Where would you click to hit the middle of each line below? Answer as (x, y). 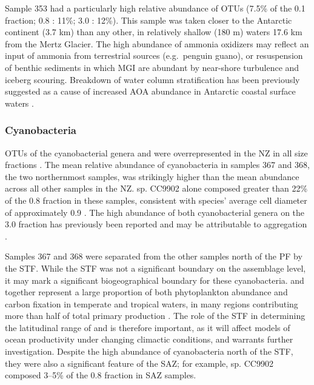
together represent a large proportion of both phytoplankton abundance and (146, 292)
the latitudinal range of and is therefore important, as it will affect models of (148, 327)
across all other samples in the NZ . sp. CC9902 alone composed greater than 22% (156, 188)
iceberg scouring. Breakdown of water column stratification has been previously (152, 79)
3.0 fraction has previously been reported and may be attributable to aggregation (156, 224)
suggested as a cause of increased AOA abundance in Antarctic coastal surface (150, 91)
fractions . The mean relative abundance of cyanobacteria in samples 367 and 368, (157, 165)
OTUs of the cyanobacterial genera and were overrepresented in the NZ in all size (156, 152)
